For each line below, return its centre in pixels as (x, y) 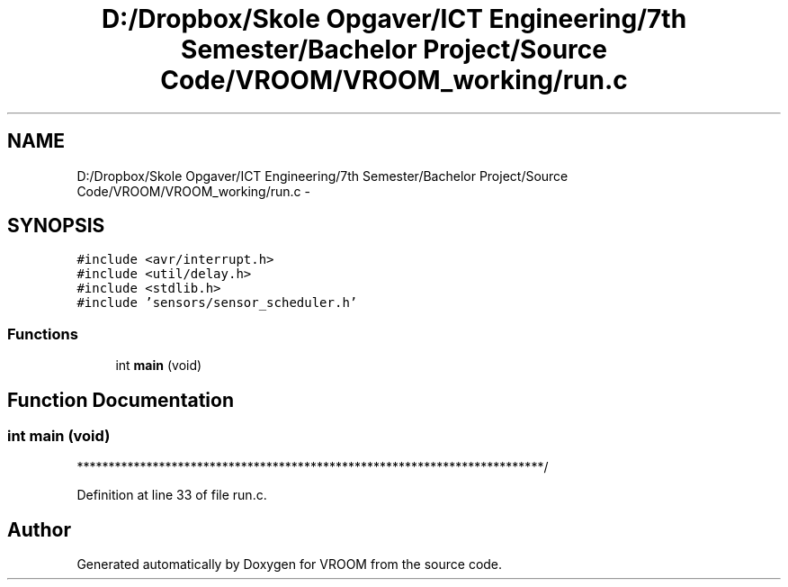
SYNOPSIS (56, 226)
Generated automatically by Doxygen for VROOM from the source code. (290, 564)
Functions (43, 334)
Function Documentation (121, 400)
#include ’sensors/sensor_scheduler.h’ (217, 303)
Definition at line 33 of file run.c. (172, 495)
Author (39, 529)
